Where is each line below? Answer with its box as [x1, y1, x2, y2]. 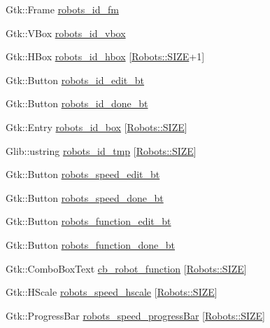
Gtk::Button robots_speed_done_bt [6, 190, 164, 205]
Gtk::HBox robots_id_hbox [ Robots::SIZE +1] [6, 49, 205, 64]
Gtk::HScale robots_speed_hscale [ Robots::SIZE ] [6, 285, 218, 299]
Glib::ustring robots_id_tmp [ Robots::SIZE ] [6, 143, 197, 158]
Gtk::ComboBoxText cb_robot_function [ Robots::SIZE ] [6, 261, 247, 275]
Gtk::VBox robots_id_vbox [6, 25, 126, 40]
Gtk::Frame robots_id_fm [6, 2, 119, 16]
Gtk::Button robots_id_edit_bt [6, 72, 145, 87]
